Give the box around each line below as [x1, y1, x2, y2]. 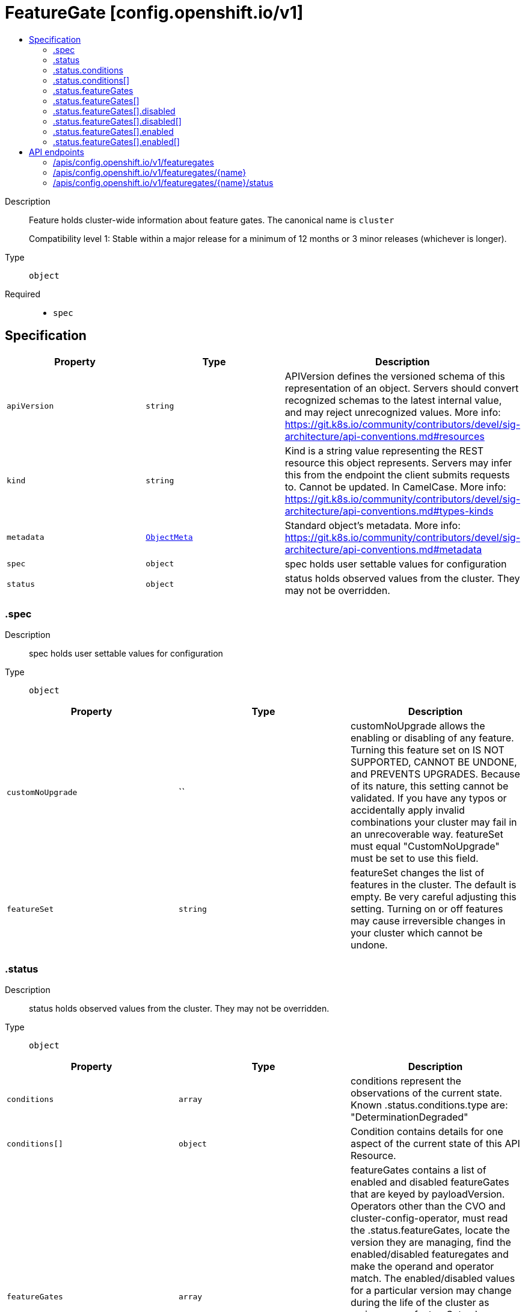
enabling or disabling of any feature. [350, 732, 514, 744]
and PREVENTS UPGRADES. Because [350, 768, 520, 781]
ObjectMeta [146, 533, 193, 542]
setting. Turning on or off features [350, 903, 503, 915]
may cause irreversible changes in [350, 915, 506, 927]
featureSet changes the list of [350, 867, 485, 879]
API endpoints [29, 146, 84, 157]
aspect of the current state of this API [350, 1137, 520, 1150]
